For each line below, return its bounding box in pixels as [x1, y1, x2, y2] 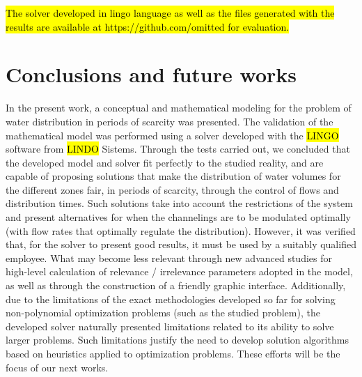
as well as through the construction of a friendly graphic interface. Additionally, [6, 278, 346, 293]
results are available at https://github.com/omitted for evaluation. [6, 19, 290, 33]
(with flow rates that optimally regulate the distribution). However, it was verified [6, 223, 356, 238]
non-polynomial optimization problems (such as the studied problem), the [6, 305, 320, 320]
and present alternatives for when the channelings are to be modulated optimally [6, 210, 351, 224]
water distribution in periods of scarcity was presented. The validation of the [6, 114, 333, 128]
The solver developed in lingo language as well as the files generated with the [6, 6, 335, 20]
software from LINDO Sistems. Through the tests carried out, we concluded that [6, 141, 350, 156]
